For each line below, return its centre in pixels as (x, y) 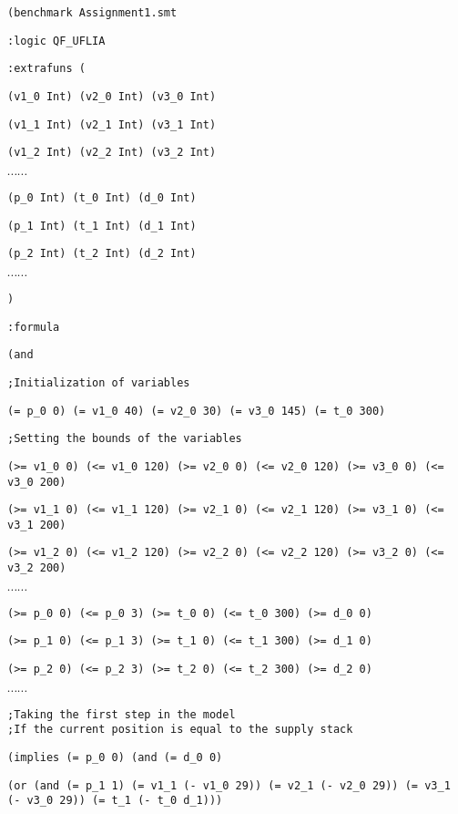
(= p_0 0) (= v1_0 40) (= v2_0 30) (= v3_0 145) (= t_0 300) (197, 411)
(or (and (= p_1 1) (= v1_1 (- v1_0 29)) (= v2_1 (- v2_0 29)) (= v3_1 (229, 785)
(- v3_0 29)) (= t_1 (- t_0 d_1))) (115, 801)
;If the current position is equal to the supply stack (180, 730)
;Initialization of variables (99, 382)
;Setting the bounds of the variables (125, 439)
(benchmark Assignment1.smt (92, 13)
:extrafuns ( (46, 69)
